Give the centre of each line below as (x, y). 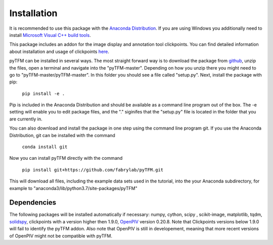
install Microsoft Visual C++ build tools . (50, 35)
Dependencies (33, 202)
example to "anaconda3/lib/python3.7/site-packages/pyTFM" (73, 188)
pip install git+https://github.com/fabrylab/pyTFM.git (93, 170)
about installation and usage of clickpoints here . (59, 51)
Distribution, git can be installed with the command (62, 135)
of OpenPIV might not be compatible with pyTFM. (61, 236)
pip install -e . (43, 94)
